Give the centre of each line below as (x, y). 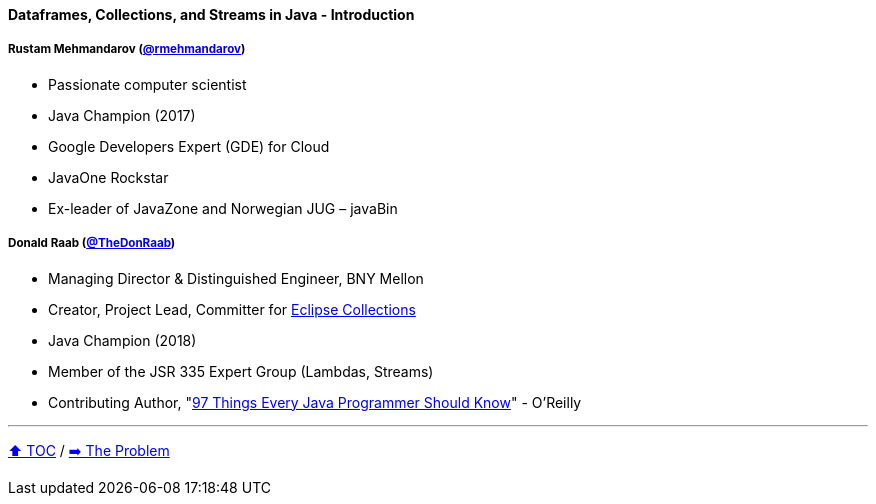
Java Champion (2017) (122, 115)
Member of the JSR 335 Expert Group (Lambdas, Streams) (241, 371)
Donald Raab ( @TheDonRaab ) (92, 243)
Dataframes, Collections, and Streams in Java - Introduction (211, 14)
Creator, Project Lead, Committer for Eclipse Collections (232, 309)
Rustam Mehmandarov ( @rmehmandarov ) (127, 49)
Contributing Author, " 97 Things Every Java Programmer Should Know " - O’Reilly (315, 402)
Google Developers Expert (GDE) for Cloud (189, 146)
